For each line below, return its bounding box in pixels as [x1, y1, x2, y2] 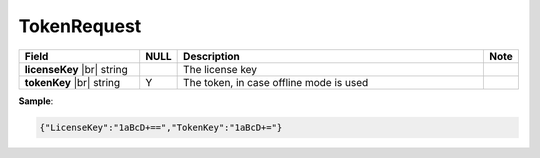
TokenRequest [18, 15, 142, 37]
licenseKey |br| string [24, 62, 129, 76]
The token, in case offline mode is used [183, 75, 369, 89]
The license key [183, 62, 258, 76]
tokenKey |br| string [24, 75, 121, 89]
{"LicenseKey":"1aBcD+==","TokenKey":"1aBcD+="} [39, 121, 283, 133]
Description [183, 49, 240, 63]
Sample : [18, 95, 54, 107]
